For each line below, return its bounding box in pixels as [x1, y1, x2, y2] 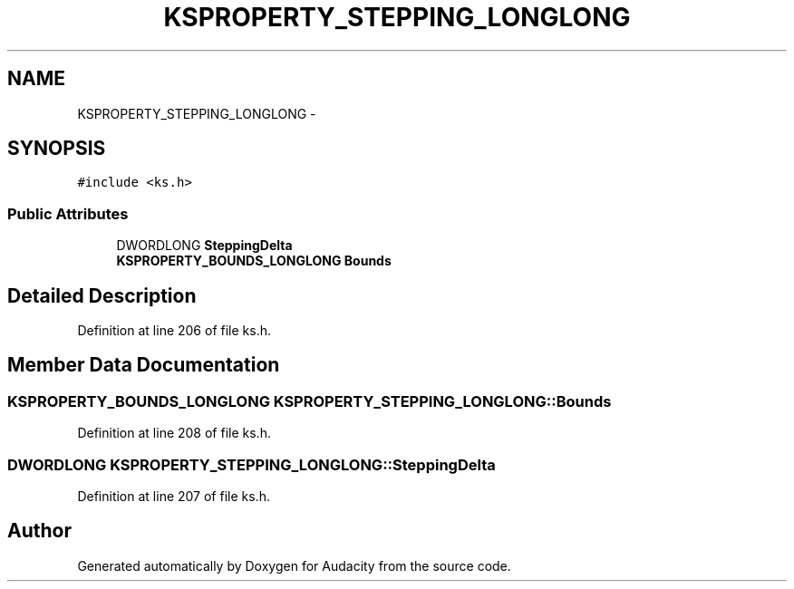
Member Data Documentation [7, 353, 280, 377]
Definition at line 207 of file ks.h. [77, 488, 270, 504]
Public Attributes [7, 204, 129, 223]
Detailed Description [7, 284, 197, 307]
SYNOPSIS [7, 137, 106, 160]
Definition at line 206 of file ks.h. [77, 323, 271, 339]
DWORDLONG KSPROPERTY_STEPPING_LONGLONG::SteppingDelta [7, 455, 496, 474]
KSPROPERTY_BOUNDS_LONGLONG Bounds [116, 253, 392, 269]
